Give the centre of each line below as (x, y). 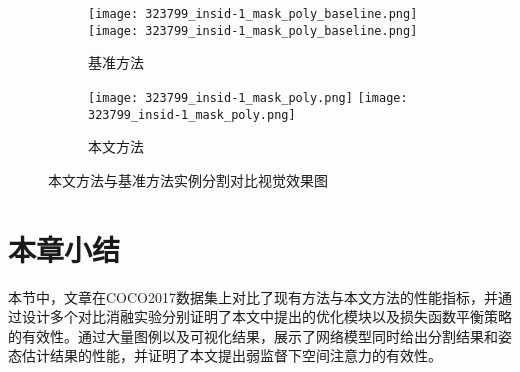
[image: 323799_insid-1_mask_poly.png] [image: (248, 97)
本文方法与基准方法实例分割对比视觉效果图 (188, 179)
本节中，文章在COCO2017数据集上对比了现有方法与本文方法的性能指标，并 (253, 296)
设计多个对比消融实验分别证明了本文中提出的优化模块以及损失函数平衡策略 (266, 316)
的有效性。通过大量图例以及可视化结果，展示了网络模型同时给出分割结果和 (253, 335)
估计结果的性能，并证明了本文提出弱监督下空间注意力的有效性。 (231, 355)
